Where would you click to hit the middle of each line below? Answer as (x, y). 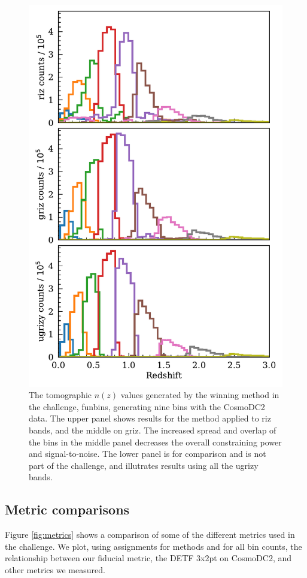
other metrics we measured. (55, 569)
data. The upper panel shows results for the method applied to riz (150, 418)
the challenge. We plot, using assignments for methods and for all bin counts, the (153, 546)
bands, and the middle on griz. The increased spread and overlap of (153, 430)
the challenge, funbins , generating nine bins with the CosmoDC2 (147, 406)
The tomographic (60, 395)
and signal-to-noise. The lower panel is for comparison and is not (148, 454)
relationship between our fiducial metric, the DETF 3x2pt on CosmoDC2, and (148, 558)
